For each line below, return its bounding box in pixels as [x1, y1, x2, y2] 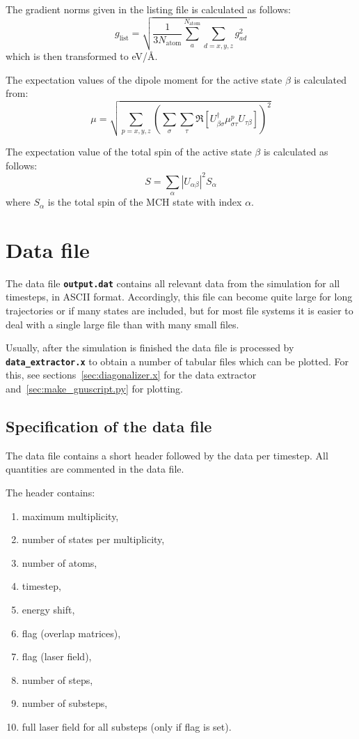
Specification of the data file [6, 416, 212, 437]
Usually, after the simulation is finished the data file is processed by [6, 340, 294, 355]
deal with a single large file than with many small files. [6, 317, 239, 331]
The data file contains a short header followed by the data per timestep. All [6, 448, 328, 462]
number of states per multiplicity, [22, 532, 165, 547]
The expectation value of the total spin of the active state [6, 144, 252, 158]
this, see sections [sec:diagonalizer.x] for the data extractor [6, 367, 257, 382]
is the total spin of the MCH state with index [47, 195, 242, 209]
